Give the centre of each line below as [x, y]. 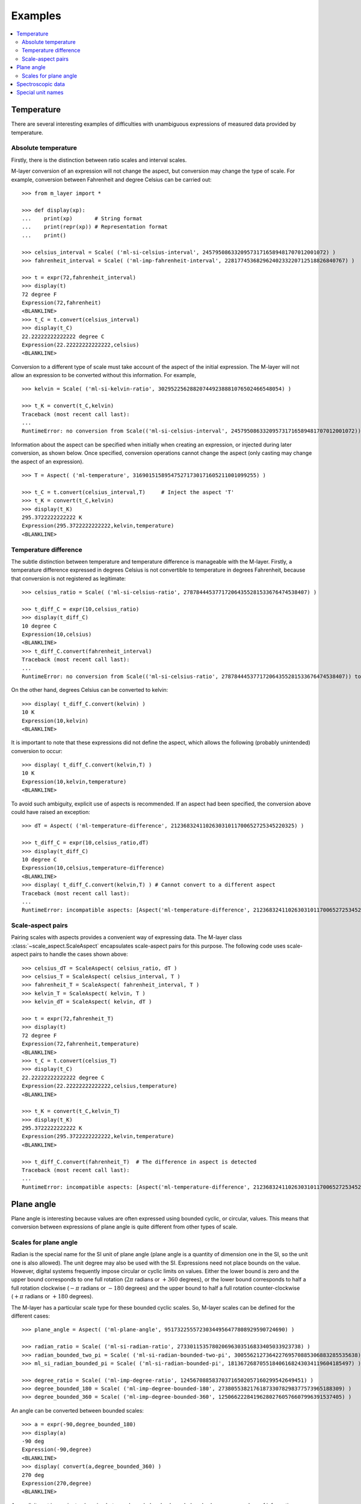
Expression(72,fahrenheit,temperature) [81, 1044]
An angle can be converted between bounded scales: [78, 1410]
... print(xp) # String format [82, 219]
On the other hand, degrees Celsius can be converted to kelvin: [90, 690]
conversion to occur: [37, 751]
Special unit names [40, 93]
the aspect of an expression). [48, 461]
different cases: [31, 1316]
